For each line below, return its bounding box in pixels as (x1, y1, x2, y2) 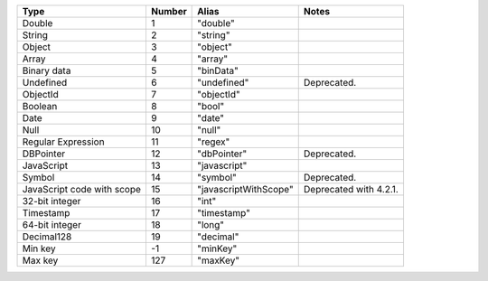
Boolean (22, 100, 58, 112)
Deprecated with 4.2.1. (303, 183, 399, 195)
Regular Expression (22, 136, 105, 148)
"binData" (197, 64, 239, 77)
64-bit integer (22, 219, 81, 230)
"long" (197, 219, 225, 230)
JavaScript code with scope (22, 183, 142, 195)
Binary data (22, 64, 71, 77)
